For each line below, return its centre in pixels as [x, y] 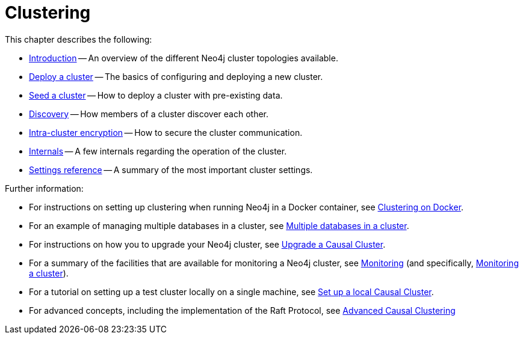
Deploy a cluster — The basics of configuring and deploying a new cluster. [176, 76]
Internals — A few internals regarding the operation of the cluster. [158, 151]
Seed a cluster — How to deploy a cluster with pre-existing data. [156, 95]
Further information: [44, 188]
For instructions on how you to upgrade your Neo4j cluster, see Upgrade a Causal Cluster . [207, 244]
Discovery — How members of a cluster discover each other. [149, 114]
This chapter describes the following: [79, 39]
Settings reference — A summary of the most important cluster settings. [171, 169]
